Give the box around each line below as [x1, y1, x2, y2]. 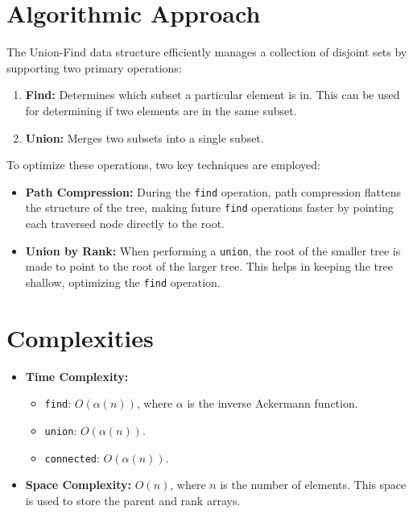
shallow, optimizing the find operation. [25, 273, 221, 290]
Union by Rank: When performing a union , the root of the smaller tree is [25, 242, 401, 259]
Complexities [6, 321, 154, 354]
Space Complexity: [25, 476, 132, 493]
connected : [44, 449, 100, 466]
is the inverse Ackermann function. [187, 395, 358, 412]
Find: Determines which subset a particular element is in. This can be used [25, 86, 400, 103]
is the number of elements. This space [220, 476, 407, 493]
